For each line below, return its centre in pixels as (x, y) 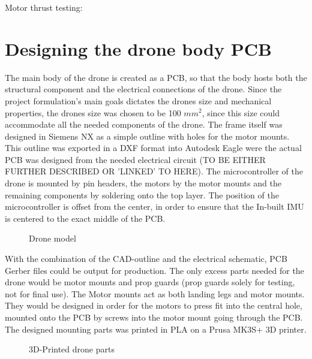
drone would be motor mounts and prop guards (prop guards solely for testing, (150, 282)
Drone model (52, 238)
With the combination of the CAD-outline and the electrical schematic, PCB (146, 259)
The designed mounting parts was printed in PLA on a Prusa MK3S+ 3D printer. (156, 329)
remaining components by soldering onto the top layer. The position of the (142, 194)
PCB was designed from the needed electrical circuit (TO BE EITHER (135, 159)
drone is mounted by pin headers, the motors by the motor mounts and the (143, 183)
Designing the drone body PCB (138, 48)
